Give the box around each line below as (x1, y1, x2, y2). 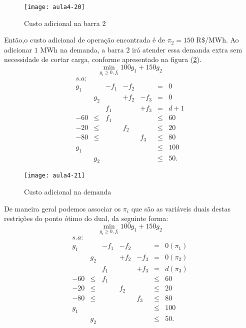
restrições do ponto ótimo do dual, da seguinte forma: (4, 213, 168, 223)
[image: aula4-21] (24, 172, 85, 179)
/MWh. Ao (204, 34, 239, 45)
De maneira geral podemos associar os (4, 203, 121, 213)
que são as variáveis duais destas (131, 203, 231, 213)
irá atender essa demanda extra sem (132, 44, 242, 54)
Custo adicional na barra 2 (24, 17, 106, 28)
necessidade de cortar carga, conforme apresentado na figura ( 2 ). (4, 54, 201, 64)
